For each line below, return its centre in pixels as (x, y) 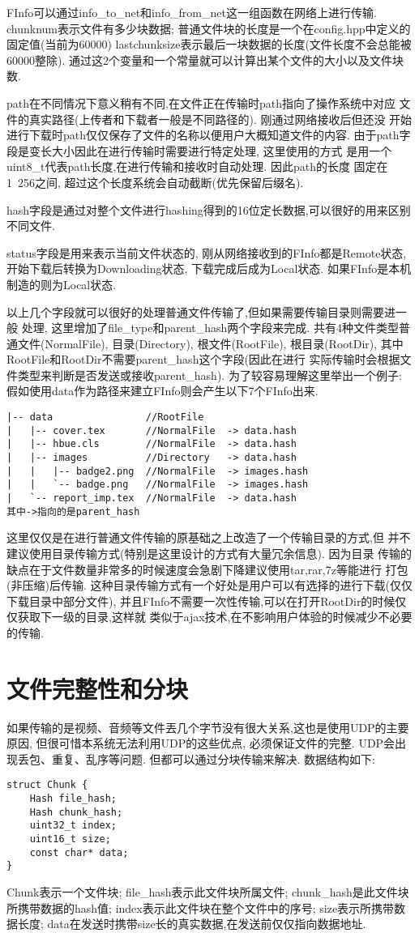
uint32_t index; (73, 826)
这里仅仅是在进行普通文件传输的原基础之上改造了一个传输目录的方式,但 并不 (209, 537)
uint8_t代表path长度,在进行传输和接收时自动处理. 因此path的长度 (178, 166)
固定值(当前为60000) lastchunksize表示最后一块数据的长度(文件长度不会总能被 (209, 44)
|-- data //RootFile (105, 417)
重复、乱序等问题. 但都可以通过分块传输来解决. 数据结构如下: (213, 758)
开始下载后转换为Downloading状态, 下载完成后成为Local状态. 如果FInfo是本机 (209, 268)
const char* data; (79, 852)
